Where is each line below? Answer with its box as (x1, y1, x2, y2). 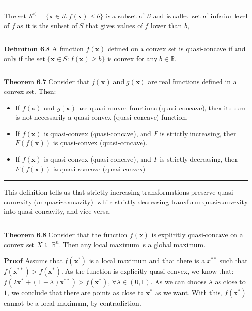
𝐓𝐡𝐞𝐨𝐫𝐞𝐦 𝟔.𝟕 (4, 79, 47, 86)
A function (52, 44, 84, 54)
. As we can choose (150, 277, 207, 287)
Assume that (25, 255, 63, 265)
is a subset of (105, 11, 144, 20)
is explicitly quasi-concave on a (151, 229, 243, 239)
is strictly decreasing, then (160, 154, 238, 164)
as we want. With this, (155, 287, 222, 297)
